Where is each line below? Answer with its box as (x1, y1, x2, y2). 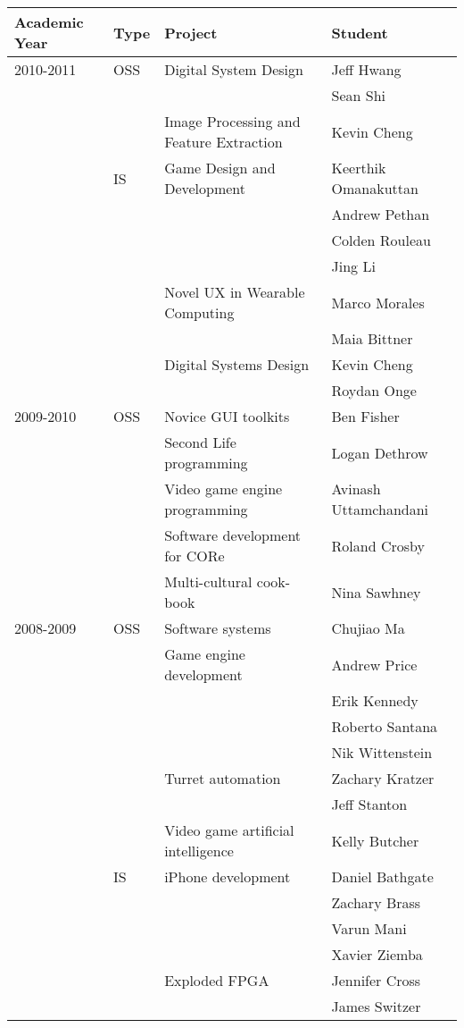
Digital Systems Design (164, 354, 310, 375)
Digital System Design (164, 59, 303, 80)
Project (164, 21, 218, 43)
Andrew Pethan (331, 204, 430, 224)
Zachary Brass (331, 892, 421, 913)
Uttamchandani (331, 499, 429, 519)
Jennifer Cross (331, 970, 421, 990)
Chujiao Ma (331, 618, 405, 638)
